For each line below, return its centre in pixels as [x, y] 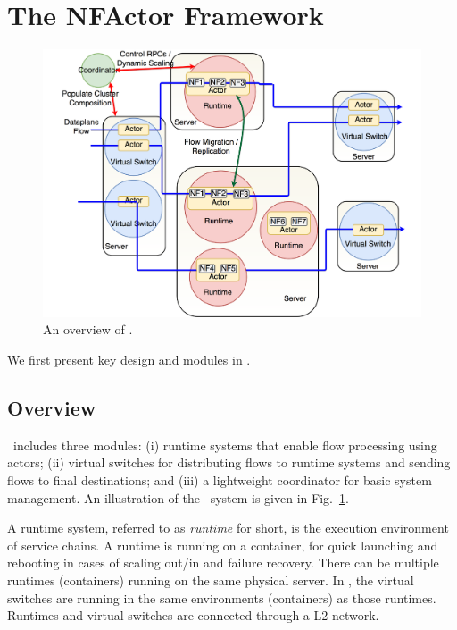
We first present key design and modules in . [129, 359]
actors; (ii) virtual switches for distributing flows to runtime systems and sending [229, 462]
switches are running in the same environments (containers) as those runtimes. [222, 597]
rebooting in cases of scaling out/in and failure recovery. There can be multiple [223, 563]
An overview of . [88, 329]
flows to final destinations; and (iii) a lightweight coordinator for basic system [220, 479]
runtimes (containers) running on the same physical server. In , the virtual [211, 580]
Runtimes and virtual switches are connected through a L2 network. [193, 615]
